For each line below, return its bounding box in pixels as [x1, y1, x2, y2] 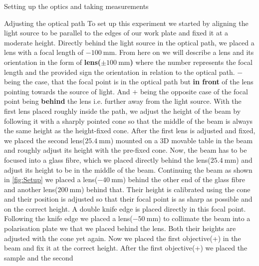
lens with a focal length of [4, 47, 84, 57]
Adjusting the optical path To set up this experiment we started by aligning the [4, 17, 249, 28]
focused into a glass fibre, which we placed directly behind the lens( [4, 154, 211, 165]
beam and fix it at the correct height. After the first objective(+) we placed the [4, 243, 248, 253]
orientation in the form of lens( [4, 56, 101, 67]
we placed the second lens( [4, 135, 85, 145]
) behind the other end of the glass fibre [123, 174, 245, 185]
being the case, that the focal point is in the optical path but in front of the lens [4, 76, 254, 87]
